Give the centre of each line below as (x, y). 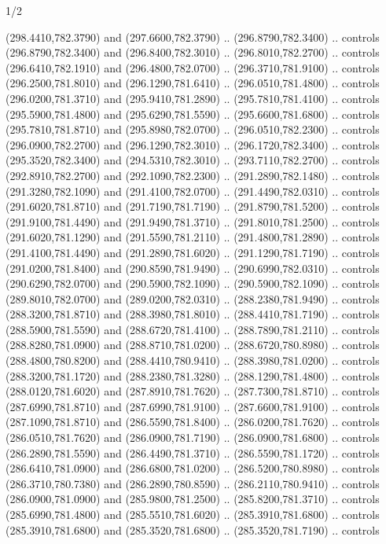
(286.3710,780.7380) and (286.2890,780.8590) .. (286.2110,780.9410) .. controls (193, 483)
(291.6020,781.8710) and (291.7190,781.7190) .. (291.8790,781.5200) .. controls (193, 206)
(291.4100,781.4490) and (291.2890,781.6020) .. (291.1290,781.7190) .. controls (193, 252)
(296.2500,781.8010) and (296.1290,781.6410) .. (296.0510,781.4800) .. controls (193, 83)
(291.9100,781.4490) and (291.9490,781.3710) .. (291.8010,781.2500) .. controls (193, 221)
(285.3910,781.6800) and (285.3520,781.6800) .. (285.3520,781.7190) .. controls (193, 529)
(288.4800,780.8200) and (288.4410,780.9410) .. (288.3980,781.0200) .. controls (193, 360)
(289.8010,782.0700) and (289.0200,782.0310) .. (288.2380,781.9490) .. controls (193, 298)
